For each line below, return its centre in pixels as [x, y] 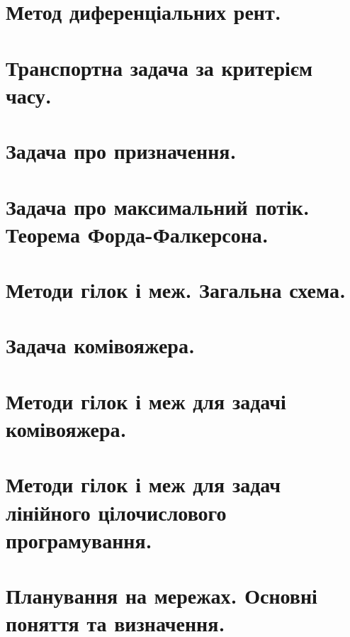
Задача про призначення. [121, 151]
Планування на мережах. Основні [162, 596]
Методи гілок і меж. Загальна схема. [176, 290]
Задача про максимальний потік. [158, 206]
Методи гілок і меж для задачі [146, 400]
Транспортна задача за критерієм [159, 67]
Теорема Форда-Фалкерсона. [137, 234]
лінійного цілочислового [116, 512]
